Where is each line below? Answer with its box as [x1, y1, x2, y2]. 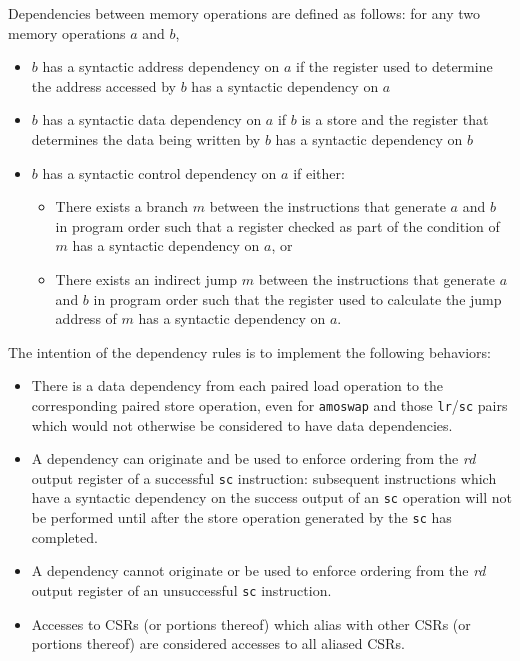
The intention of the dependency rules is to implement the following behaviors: [8, 341, 491, 362]
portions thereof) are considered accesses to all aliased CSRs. [31, 633, 405, 654]
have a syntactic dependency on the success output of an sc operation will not [31, 487, 512, 508]
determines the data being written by [31, 128, 261, 149]
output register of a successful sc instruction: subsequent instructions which [31, 467, 497, 488]
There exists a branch [55, 196, 189, 217]
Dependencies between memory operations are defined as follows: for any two [8, 3, 480, 23]
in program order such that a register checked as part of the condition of [55, 215, 500, 236]
